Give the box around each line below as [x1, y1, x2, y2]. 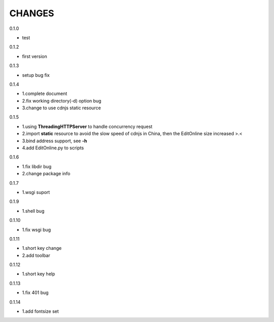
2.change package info [22, 171, 71, 177]
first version [22, 53, 48, 59]
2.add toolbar [22, 252, 50, 259]
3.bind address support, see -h [22, 138, 87, 144]
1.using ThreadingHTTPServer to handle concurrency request [22, 123, 153, 130]
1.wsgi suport [22, 189, 50, 195]
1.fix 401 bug [22, 289, 49, 296]
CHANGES [9, 8, 54, 19]
